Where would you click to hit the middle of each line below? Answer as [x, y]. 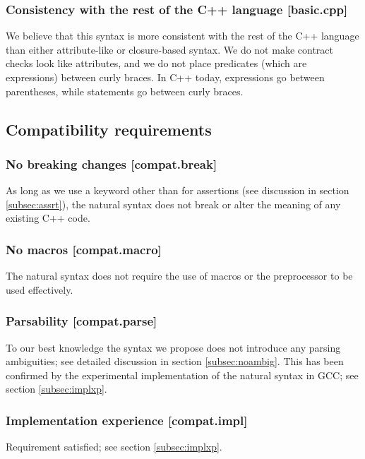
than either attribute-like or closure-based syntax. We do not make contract [169, 49]
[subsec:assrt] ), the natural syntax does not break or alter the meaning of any [173, 204]
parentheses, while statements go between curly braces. [125, 91]
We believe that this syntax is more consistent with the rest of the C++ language [182, 36]
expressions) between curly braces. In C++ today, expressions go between [165, 77]
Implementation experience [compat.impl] [127, 420]
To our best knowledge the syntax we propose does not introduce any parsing [173, 347]
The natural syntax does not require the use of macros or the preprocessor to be [179, 276]
